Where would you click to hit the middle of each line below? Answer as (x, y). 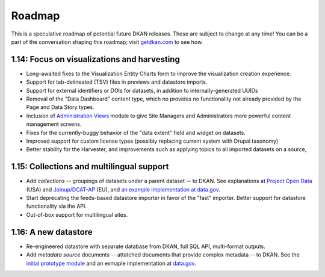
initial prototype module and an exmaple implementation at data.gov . (111, 263)
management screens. (54, 124)
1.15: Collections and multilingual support (90, 167)
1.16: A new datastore (52, 232)
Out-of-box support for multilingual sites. (77, 214)
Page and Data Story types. (60, 107)
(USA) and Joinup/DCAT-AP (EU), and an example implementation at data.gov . (123, 189)
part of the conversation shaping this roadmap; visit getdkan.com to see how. (107, 42)
